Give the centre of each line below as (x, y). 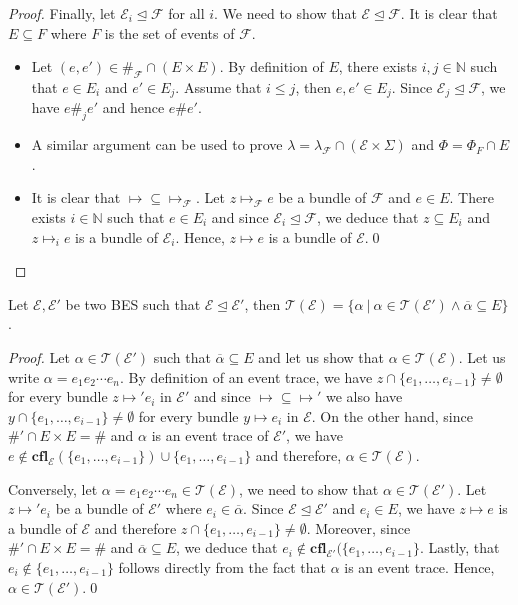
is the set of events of (169, 32)
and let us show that (321, 356)
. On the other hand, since (392, 415)
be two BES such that (133, 303)
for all (186, 13)
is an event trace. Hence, (419, 566)
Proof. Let (39, 356)
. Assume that (218, 86)
